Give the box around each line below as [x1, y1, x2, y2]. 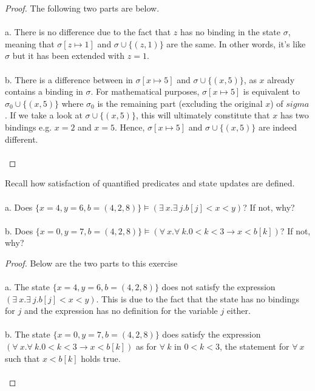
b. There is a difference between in [5, 73, 133, 86]
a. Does [5, 200, 33, 213]
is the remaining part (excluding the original [97, 97, 263, 109]
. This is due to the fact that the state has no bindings [96, 292, 299, 305]
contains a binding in [5, 85, 83, 98]
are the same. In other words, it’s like [166, 37, 306, 50]
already [267, 73, 295, 86]
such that [5, 352, 40, 364]
